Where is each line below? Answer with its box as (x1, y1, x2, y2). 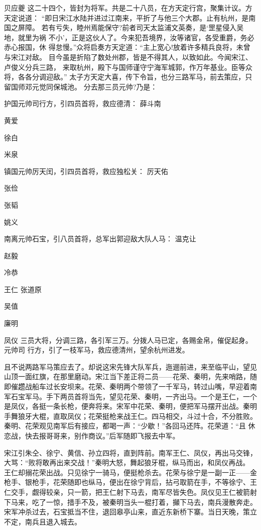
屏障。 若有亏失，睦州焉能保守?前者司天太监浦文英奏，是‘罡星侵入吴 (18, 22, 244, 33)
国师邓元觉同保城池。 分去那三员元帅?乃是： (11, 81, 158, 92)
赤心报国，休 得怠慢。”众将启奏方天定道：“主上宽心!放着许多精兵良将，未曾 (4, 42, 250, 52)
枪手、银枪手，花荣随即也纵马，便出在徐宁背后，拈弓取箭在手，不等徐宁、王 (4, 477, 257, 487)
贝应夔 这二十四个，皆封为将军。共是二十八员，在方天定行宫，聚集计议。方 (4, 3, 252, 13)
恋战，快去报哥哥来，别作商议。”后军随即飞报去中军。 (4, 430, 180, 440)
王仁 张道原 (4, 284, 42, 294)
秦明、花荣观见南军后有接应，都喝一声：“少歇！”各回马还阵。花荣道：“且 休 (4, 420, 255, 431)
